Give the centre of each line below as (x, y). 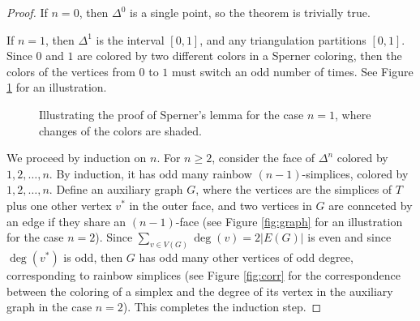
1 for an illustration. (57, 87)
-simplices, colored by (355, 173)
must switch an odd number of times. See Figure (293, 71)
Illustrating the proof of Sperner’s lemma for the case (171, 114)
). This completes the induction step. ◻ (222, 307)
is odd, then (93, 257)
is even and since (349, 237)
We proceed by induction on (77, 158)
